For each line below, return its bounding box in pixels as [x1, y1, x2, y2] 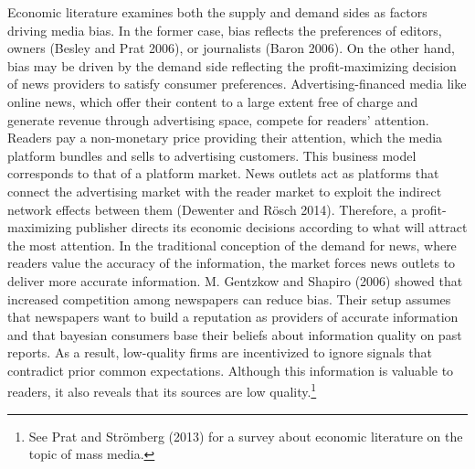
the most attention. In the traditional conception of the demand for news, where [7, 235, 457, 254]
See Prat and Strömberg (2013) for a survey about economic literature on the [28, 426, 463, 445]
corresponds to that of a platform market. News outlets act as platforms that [7, 164, 439, 183]
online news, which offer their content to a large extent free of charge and [7, 91, 418, 111]
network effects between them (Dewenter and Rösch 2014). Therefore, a [7, 199, 407, 219]
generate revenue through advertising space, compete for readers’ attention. [7, 110, 429, 129]
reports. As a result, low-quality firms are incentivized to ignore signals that [7, 343, 433, 362]
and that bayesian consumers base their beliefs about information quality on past [7, 325, 462, 344]
